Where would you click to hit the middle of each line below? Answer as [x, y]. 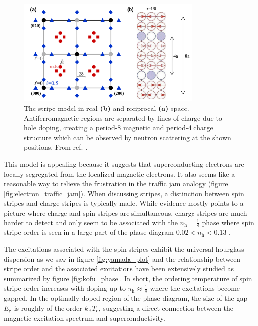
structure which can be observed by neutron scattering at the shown [128, 137]
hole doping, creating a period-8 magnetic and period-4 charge [119, 128]
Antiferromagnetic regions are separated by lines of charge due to [123, 118]
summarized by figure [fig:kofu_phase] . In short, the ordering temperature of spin [128, 278]
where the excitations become [195, 288]
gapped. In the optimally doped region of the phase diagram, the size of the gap [126, 298]
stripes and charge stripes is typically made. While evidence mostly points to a [124, 203]
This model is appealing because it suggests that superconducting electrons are [124, 163]
